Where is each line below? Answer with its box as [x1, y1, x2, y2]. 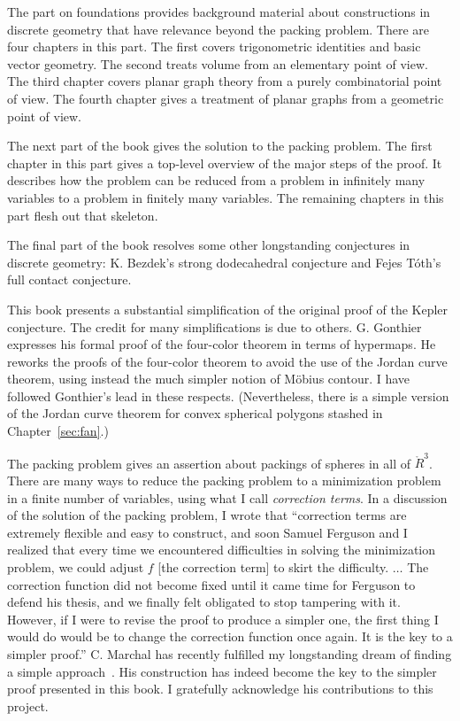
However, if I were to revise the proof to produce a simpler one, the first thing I [7, 609, 439, 628]
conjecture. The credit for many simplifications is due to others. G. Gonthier [7, 317, 422, 336]
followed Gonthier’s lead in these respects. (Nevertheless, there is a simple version [7, 386, 449, 405]
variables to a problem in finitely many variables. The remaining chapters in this [7, 188, 444, 206]
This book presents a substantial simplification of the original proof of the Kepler [7, 299, 448, 318]
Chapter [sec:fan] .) [7, 422, 109, 440]
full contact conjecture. [7, 270, 132, 289]
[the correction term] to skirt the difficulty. [157, 557, 389, 576]
